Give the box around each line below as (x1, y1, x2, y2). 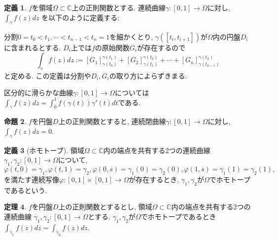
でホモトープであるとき (140, 211, 216, 222)
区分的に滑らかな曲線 (4, 87, 73, 97)
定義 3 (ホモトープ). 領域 (4, 145, 84, 155)
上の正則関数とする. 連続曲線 (71, 2, 166, 13)
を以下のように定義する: (41, 12, 120, 22)
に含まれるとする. (4, 42, 61, 52)
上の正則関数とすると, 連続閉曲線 (58, 116, 166, 126)
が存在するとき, (129, 174, 179, 185)
